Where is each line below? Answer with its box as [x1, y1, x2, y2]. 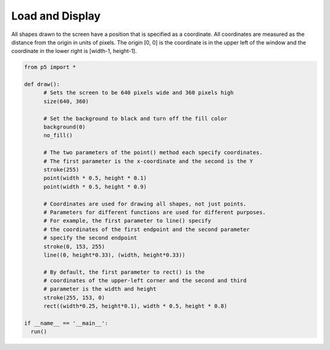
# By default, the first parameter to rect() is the [43, 268, 205, 276]
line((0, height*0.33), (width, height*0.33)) [43, 251, 186, 259]
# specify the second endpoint [43, 235, 137, 241]
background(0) [43, 124, 86, 130]
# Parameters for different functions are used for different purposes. [43, 209, 266, 216]
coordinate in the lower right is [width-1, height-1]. [11, 48, 137, 55]
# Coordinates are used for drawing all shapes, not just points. [43, 200, 247, 207]
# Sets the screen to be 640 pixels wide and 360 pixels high [43, 89, 234, 96]
